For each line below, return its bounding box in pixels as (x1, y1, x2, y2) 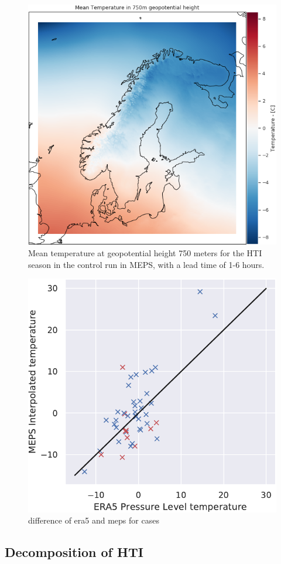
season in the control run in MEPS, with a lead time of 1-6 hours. (28, 258, 265, 270)
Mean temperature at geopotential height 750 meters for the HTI (28, 246, 262, 259)
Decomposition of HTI (5, 543, 143, 561)
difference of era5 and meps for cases (28, 514, 159, 526)
